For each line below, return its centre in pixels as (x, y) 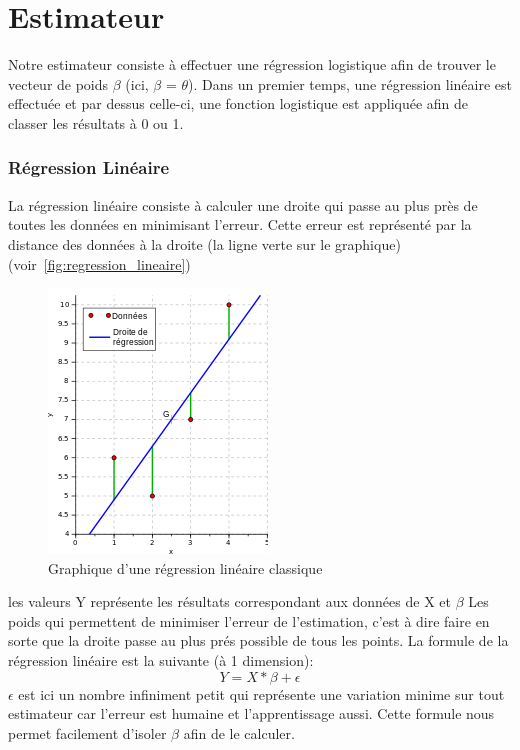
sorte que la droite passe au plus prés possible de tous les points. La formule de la (258, 640)
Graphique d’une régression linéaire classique (185, 567)
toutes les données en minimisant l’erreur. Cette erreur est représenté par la (240, 224)
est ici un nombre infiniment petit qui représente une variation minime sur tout (261, 693)
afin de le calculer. (239, 732)
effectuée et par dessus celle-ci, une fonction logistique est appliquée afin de (238, 103)
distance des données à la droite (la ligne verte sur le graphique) (204, 243)
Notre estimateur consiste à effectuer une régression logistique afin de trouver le (252, 64)
